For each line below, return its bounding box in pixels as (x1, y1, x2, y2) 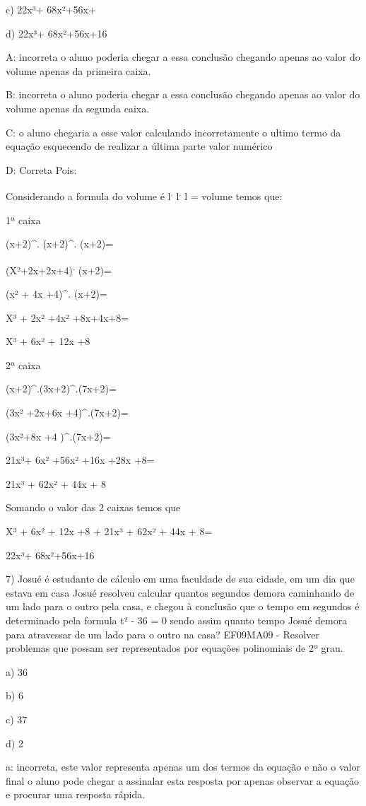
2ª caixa (6, 357, 41, 372)
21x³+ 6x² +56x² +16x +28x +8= (6, 452, 155, 467)
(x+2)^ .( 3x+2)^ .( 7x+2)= (6, 381, 117, 396)
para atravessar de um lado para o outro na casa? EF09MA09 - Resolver (6, 626, 320, 641)
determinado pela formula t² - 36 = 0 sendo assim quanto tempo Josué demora (6, 612, 348, 627)
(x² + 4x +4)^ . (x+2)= (6, 286, 107, 301)
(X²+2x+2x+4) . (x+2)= (6, 260, 112, 277)
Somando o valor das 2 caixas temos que (6, 500, 181, 515)
